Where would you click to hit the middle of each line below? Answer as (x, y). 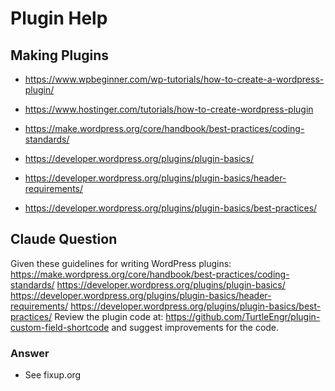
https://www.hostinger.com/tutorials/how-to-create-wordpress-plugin (169, 109)
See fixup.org (53, 375)
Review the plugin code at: (109, 316)
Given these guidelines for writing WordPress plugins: (121, 263)
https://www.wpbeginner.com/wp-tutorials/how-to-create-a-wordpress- (174, 79)
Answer (30, 353)
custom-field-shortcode (60, 327)
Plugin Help (59, 18)
